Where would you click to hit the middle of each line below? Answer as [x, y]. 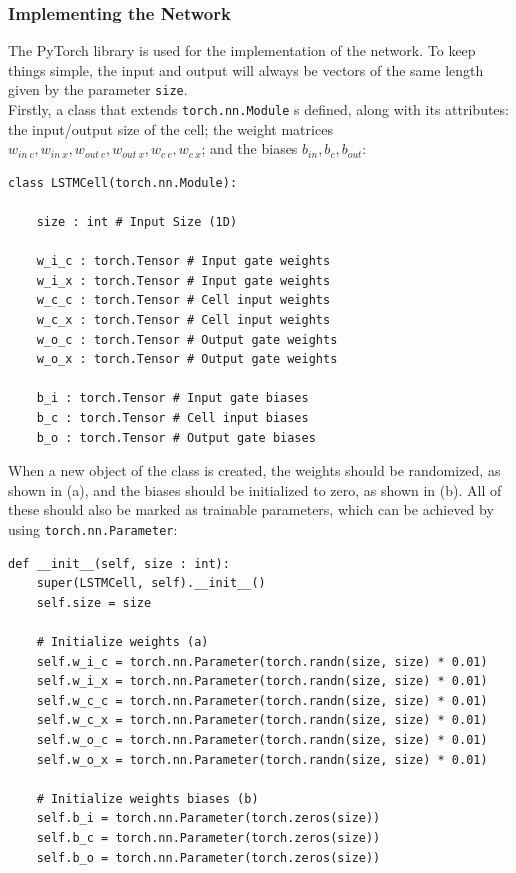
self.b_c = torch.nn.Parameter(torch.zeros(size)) [208, 837]
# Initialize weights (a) [122, 642]
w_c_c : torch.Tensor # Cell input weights [183, 300]
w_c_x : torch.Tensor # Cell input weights [183, 320]
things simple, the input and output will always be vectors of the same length [246, 69]
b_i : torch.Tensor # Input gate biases [172, 398]
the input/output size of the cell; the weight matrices [170, 128]
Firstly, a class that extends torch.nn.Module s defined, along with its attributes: [258, 109]
